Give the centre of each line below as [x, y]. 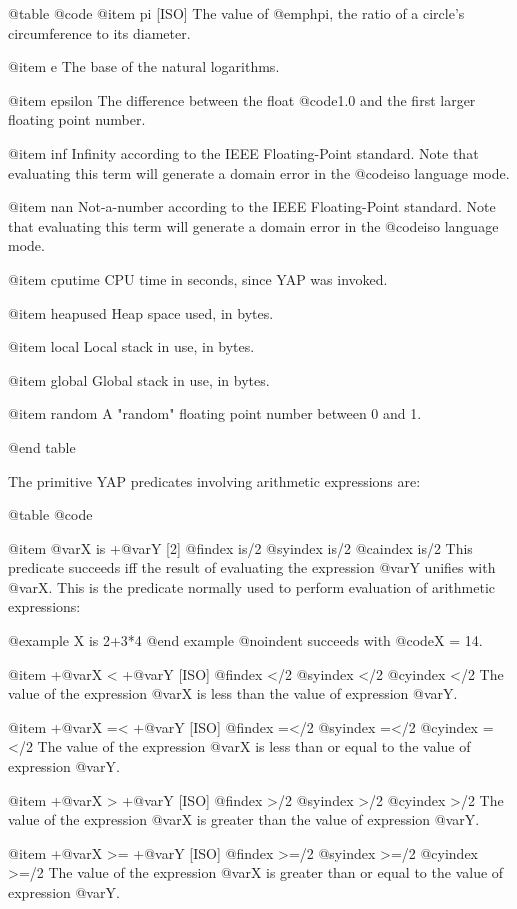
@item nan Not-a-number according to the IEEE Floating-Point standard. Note [252, 206]
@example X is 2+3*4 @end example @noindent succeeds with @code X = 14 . [245, 640]
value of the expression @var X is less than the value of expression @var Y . [233, 693]
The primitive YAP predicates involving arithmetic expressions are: [214, 480]
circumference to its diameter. [99, 32]
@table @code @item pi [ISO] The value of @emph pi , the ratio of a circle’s [236, 13]
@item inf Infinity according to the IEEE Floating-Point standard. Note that [243, 152]
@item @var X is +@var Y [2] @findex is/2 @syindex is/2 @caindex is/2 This [240, 547]
